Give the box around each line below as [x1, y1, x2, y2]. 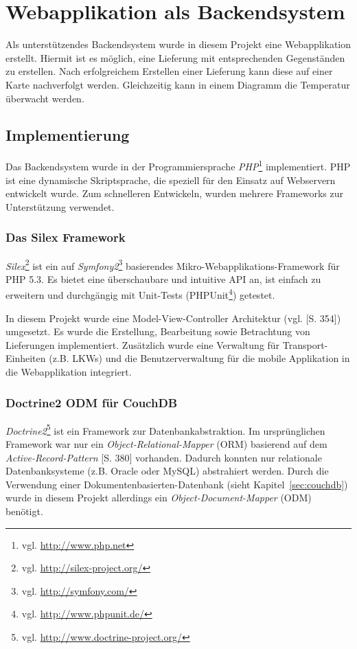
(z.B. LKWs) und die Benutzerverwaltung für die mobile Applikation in [49, 351, 350, 365]
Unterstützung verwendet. [5, 199, 115, 214]
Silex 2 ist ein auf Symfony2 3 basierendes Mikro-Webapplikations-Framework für [5, 256, 340, 273]
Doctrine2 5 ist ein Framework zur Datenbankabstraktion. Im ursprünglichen [5, 421, 325, 437]
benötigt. [5, 504, 43, 519]
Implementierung [5, 124, 130, 146]
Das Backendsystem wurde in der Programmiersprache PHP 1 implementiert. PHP [5, 157, 351, 173]
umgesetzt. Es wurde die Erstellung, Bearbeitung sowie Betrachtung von [5, 324, 310, 339]
